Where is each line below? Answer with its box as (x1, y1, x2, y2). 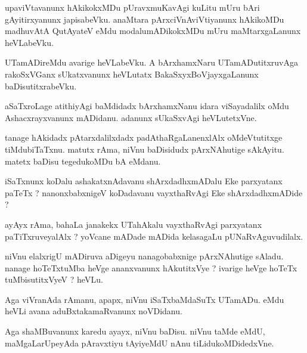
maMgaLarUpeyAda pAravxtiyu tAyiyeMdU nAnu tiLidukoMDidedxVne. (5, 336, 274, 349)
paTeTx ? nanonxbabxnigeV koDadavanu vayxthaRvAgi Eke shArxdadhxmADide (5, 186, 303, 199)
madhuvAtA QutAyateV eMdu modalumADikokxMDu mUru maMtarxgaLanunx (5, 24, 301, 37)
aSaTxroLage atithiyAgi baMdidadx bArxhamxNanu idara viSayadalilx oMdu (5, 100, 289, 112)
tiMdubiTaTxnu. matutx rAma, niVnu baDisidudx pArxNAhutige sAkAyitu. (5, 143, 284, 155)
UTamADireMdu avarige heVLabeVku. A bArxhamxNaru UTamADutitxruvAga (5, 56, 299, 69)
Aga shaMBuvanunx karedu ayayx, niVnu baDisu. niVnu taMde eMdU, (5, 325, 265, 337)
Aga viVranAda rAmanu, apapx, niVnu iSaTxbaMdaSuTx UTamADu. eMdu (5, 293, 284, 305)
